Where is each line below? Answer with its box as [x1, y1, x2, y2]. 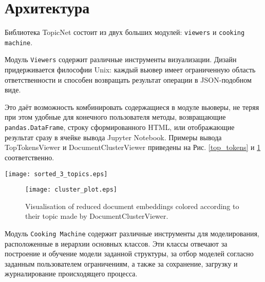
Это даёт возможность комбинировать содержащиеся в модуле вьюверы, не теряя [5, 101, 259, 112]
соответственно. [5, 152, 54, 162]
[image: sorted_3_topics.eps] [5, 170, 108, 178]
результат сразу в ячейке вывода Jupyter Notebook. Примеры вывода [5, 131, 222, 142]
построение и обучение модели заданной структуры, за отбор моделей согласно [5, 248, 254, 259]
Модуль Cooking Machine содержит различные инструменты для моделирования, [5, 228, 259, 238]
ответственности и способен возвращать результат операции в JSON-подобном [5, 74, 252, 85]
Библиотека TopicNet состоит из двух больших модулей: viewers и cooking [5, 27, 245, 37]
